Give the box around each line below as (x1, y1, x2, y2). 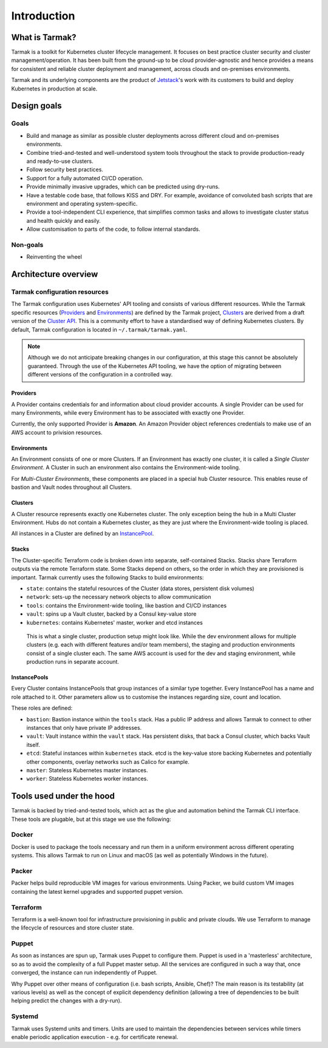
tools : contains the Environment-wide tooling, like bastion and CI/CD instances (26, 602, 227, 609)
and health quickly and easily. (26, 217, 101, 224)
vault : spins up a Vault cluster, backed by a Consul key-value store (26, 610, 197, 618)
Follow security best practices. (26, 166, 103, 173)
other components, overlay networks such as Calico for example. (26, 758, 190, 765)
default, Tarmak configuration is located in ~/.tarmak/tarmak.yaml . (11, 325, 188, 333)
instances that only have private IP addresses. (26, 724, 142, 732)
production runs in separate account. (26, 658, 120, 665)
